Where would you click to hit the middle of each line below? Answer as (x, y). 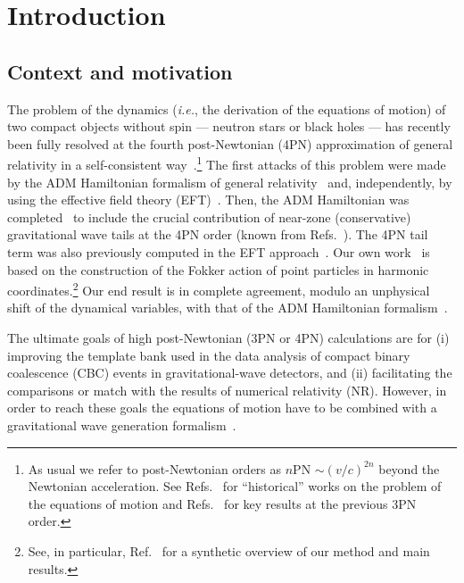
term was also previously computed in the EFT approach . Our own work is (219, 251)
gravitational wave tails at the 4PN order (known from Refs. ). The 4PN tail (218, 234)
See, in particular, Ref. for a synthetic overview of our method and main (229, 550)
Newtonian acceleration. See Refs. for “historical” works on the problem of (235, 486)
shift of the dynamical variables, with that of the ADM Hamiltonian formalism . (228, 308)
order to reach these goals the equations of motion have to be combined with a (222, 408)
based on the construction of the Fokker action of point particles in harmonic (218, 269)
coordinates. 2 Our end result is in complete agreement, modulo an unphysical (219, 289)
